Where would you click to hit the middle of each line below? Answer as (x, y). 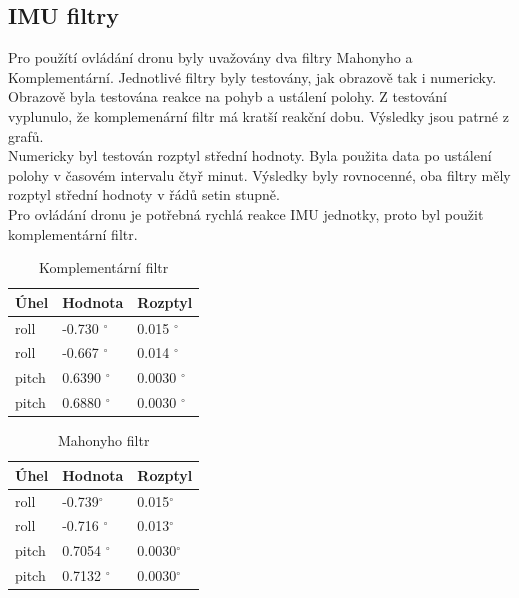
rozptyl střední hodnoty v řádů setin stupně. (144, 194)
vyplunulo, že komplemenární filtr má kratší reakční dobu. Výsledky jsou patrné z (258, 115)
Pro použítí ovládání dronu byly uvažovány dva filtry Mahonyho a (210, 57)
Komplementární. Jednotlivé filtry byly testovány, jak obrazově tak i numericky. (252, 76)
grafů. (26, 135)
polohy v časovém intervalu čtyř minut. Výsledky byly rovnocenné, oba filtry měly (259, 174)
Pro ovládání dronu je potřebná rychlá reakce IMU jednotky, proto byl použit (246, 213)
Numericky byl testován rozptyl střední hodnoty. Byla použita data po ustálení (250, 155)
